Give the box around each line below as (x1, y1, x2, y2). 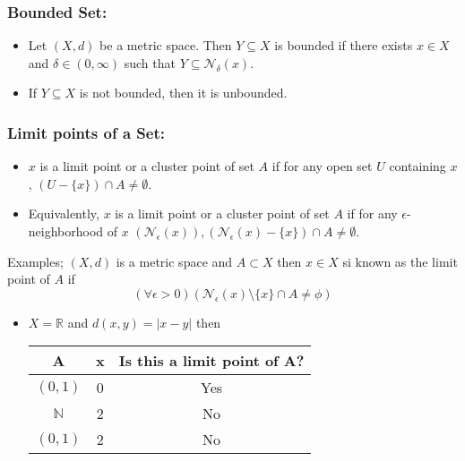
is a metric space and (116, 252, 233, 270)
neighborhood (28, 222, 104, 240)
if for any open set (271, 157, 373, 175)
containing (389, 157, 446, 175)
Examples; (7, 252, 64, 270)
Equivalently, (28, 204, 99, 223)
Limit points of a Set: (7, 121, 165, 143)
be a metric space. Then (99, 36, 232, 55)
